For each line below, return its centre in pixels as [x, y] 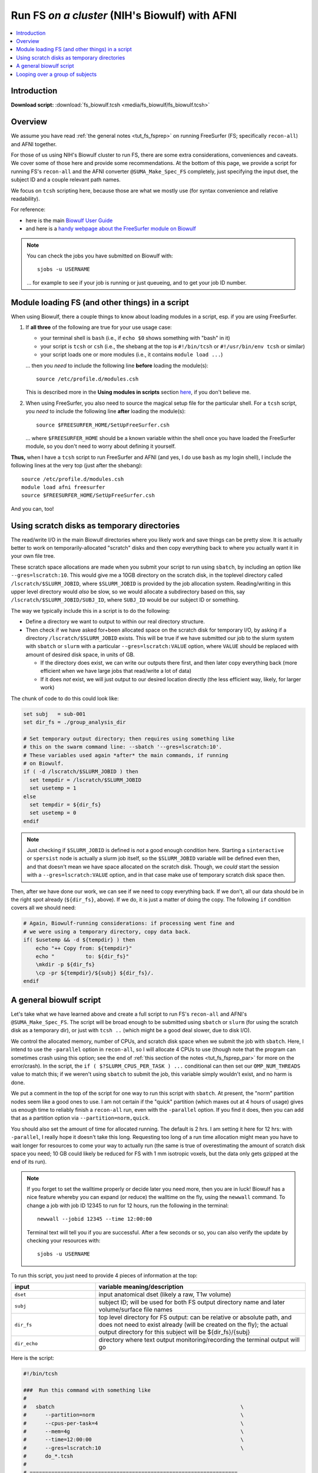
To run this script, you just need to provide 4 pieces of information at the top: [104, 1275]
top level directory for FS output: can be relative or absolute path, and [195, 1317]
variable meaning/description [141, 1287]
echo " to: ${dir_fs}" [82, 956]
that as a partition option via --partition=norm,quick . [80, 1118]
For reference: [28, 210]
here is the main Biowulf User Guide [69, 220]
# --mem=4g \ [134, 1431]
